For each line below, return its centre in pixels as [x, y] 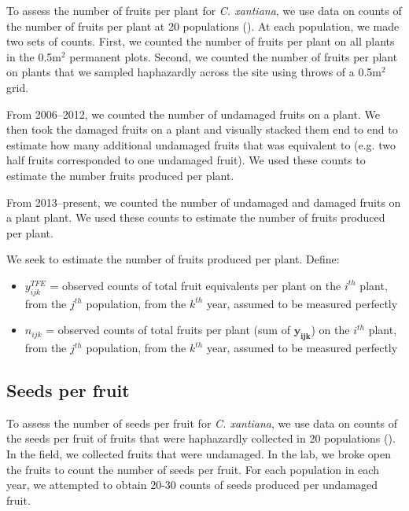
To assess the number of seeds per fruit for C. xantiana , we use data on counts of [202, 423]
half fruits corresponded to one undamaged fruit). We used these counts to [186, 160]
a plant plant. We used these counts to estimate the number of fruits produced [196, 217]
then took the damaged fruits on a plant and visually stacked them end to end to [202, 129]
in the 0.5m [34, 56]
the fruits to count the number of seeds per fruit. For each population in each [193, 469]
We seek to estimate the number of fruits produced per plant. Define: [173, 259]
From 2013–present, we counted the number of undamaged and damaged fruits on [204, 202]
